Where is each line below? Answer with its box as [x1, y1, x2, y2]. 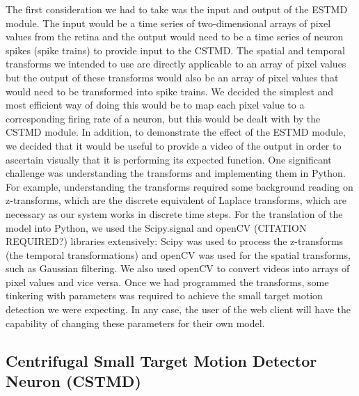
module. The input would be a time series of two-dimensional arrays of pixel [6, 15, 331, 30]
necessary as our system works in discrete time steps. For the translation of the [6, 206, 343, 221]
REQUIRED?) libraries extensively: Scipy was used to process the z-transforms [6, 234, 344, 248]
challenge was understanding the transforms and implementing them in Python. [6, 166, 346, 180]
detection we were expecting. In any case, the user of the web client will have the [6, 302, 351, 317]
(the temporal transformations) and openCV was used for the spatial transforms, [6, 247, 351, 262]
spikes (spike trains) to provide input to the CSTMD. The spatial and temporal [6, 42, 345, 57]
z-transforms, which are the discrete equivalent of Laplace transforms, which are [6, 193, 347, 207]
